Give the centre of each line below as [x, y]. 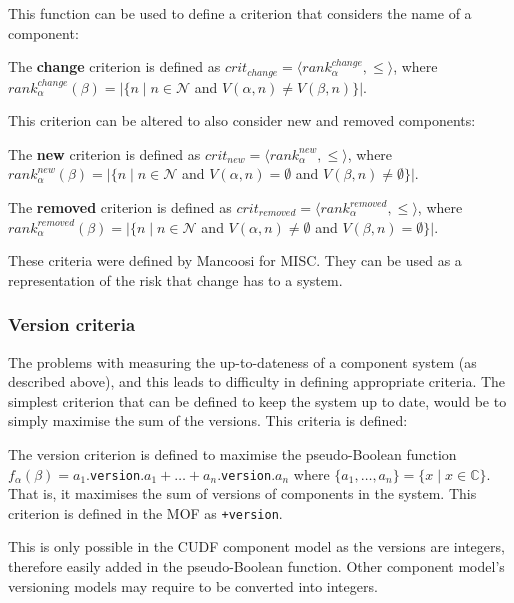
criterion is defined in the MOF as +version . [145, 512]
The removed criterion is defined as [120, 207]
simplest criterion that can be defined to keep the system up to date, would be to [257, 400]
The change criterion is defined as [114, 66]
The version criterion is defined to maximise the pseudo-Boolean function [232, 453]
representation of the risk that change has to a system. [175, 279]
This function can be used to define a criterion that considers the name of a [240, 13]
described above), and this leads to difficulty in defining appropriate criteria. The [257, 381]
